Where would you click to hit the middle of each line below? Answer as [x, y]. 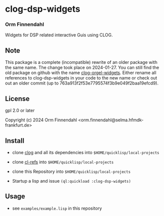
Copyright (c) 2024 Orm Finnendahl [41, 120]
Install [15, 141]
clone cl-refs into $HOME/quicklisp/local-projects [63, 162]
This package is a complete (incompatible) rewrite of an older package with [81, 62]
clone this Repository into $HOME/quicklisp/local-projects [71, 171]
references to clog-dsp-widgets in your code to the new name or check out [81, 78]
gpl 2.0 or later [20, 110]
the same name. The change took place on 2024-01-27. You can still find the [82, 68]
